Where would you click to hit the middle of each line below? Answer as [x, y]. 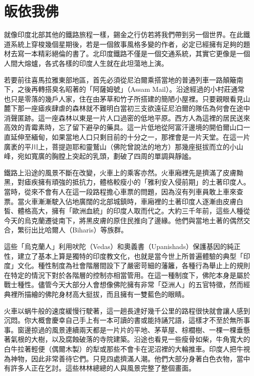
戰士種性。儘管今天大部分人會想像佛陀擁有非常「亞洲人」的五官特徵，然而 [124, 284]
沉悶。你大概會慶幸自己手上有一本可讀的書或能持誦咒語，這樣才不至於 [117, 320]
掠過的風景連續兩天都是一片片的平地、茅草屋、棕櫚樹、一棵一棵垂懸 [140, 329]
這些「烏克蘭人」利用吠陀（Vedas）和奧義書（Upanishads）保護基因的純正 [122, 246]
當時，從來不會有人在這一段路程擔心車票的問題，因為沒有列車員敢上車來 [120, 192]
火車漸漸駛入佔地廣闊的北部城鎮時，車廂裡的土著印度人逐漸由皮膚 [130, 201]
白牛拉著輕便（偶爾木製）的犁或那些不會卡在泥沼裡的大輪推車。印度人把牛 [124, 348]
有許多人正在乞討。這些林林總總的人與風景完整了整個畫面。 [100, 368]
